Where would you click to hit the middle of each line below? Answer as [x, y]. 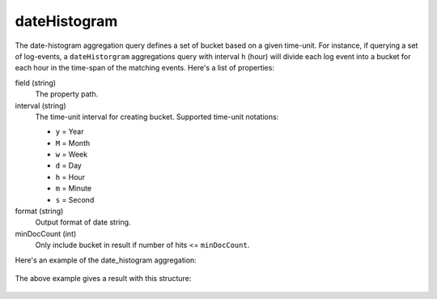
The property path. [67, 94]
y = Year [70, 132]
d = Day [69, 165]
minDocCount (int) [46, 233]
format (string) [39, 211]
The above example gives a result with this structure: [103, 278]
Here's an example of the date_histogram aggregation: [106, 260]
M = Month [73, 143]
